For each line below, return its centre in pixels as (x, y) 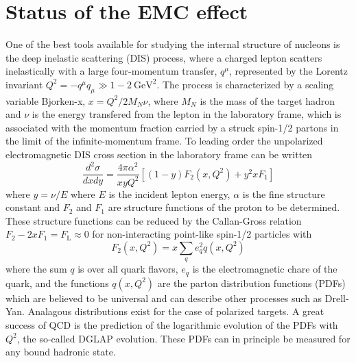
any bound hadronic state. (61, 352)
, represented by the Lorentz (288, 71)
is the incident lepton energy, (169, 193)
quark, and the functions (57, 283)
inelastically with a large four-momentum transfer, (111, 71)
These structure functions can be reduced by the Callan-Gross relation (154, 220)
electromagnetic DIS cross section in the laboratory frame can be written (159, 154)
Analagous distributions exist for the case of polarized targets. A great (176, 311)
